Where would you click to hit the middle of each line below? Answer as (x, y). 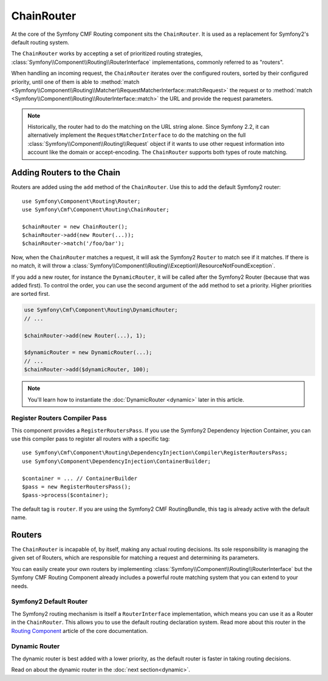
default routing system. (40, 42)
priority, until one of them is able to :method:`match (75, 81)
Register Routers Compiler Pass (59, 418)
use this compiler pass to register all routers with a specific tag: (91, 439)
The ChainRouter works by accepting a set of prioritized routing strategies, (107, 53)
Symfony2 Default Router (50, 601)
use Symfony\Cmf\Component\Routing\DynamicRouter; (101, 310)
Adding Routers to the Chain (66, 173)
